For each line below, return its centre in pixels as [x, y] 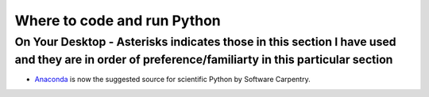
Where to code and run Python [118, 21]
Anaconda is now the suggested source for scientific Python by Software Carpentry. [172, 80]
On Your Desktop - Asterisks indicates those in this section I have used [205, 42]
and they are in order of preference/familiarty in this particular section [204, 60]
